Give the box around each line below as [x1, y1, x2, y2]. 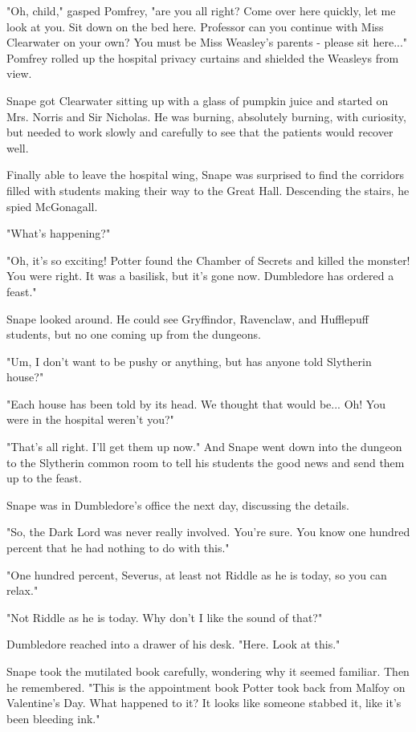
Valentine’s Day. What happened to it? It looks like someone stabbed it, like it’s [6, 694, 402, 711]
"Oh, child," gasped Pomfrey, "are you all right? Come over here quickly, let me [6, 2, 396, 18]
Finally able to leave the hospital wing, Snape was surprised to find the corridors [6, 166, 405, 183]
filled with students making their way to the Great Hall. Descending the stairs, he [6, 181, 410, 198]
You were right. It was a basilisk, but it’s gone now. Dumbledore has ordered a [6, 267, 394, 284]
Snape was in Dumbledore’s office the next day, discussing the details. [6, 496, 349, 513]
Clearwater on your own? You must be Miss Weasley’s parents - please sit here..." [6, 34, 408, 51]
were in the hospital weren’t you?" [6, 411, 174, 428]
